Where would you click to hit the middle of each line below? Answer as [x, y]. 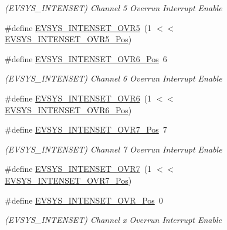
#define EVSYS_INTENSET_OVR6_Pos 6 [86, 58]
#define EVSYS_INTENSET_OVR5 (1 [78, 27]
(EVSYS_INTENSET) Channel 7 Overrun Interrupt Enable [113, 149]
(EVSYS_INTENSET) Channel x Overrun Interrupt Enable [113, 220]
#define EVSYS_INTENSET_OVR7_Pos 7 [86, 129]
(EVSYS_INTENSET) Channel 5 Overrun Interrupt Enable [113, 8]
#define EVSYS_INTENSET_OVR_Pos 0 [84, 200]
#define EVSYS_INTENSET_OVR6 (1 [78, 98]
